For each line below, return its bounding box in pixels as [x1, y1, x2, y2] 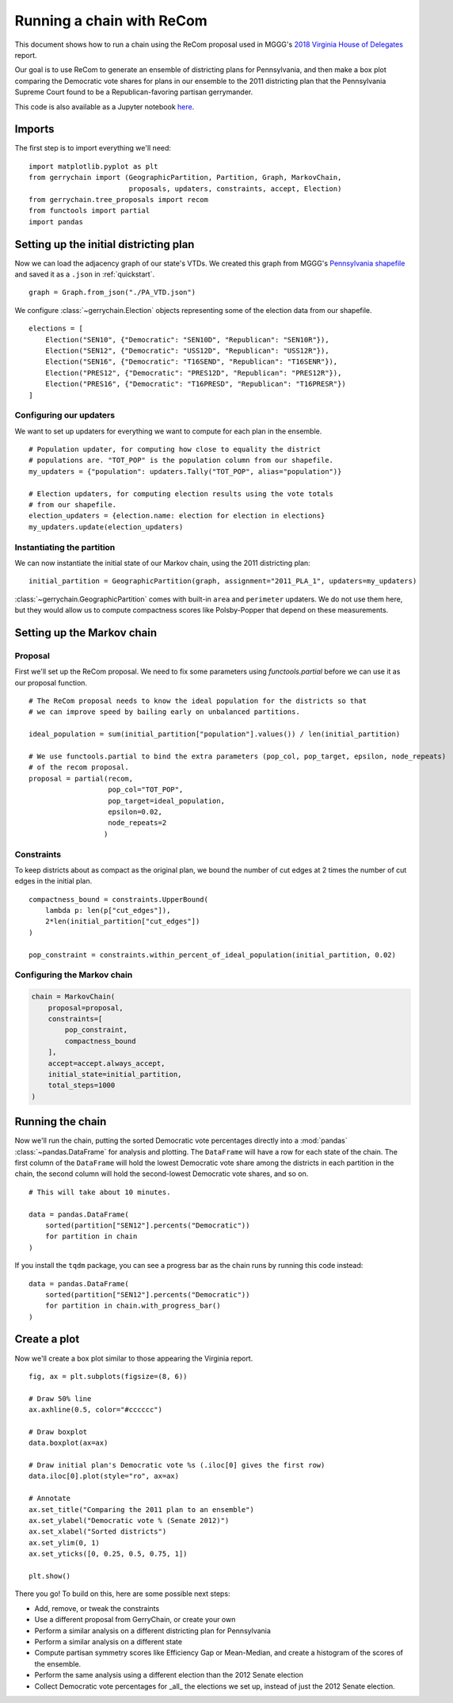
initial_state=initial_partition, [48, 1070, 182, 1079]
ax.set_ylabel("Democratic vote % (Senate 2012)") [29, 1516, 230, 1525]
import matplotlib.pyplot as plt [29, 162, 158, 170]
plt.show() [29, 1571, 71, 1580]
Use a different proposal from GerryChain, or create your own [34, 1615, 236, 1625]
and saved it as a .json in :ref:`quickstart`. [14, 269, 154, 279]
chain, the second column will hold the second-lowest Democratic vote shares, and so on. [14, 1169, 309, 1178]
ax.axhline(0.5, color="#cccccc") [29, 1405, 162, 1415]
